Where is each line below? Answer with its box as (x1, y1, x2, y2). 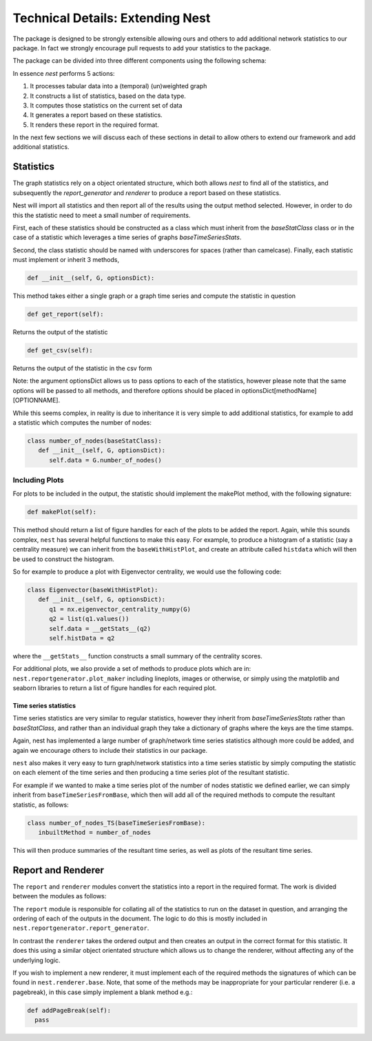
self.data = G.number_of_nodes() (49, 456, 162, 464)
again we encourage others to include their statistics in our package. (12, 746, 208, 754)
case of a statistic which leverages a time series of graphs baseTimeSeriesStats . (12, 233, 242, 241)
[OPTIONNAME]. (12, 396, 61, 405)
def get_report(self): (27, 310, 104, 319)
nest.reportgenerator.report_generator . (12, 924, 149, 932)
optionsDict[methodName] (241, 386, 317, 394)
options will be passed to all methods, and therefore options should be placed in (12, 386, 240, 394)
